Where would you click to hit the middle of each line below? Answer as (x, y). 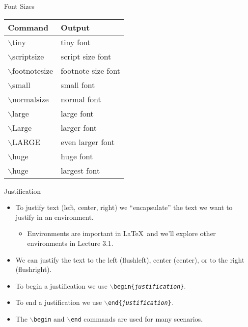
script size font (86, 56)
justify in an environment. (55, 217)
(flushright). (33, 269)
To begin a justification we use (61, 285)
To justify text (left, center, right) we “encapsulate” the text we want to (124, 207)
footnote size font (90, 70)
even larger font (88, 142)
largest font (80, 170)
